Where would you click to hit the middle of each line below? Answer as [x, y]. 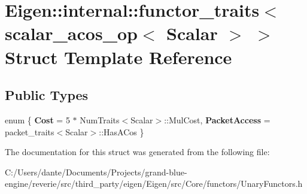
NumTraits [100, 119]
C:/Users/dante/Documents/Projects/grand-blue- [96, 172]
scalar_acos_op [71, 33]
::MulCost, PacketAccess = [217, 119]
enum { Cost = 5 [37, 119]
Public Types [47, 95]
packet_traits [30, 131]
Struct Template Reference [118, 57]
